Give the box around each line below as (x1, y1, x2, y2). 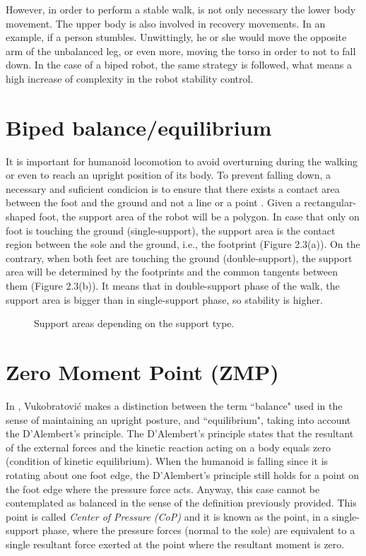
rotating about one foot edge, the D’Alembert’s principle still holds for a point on (6, 467, 359, 482)
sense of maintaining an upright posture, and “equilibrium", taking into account (6, 412, 351, 427)
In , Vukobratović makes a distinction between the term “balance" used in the (6, 398, 343, 413)
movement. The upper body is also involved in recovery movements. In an (6, 16, 326, 30)
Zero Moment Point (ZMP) (6, 357, 279, 386)
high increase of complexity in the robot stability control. (6, 71, 254, 85)
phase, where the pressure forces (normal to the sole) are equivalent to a (42, 523, 355, 538)
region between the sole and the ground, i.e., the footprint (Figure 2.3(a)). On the (6, 237, 360, 252)
